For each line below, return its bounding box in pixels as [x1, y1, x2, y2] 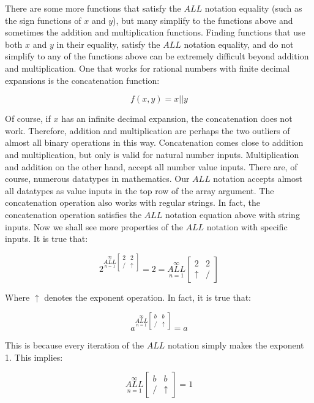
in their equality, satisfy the [56, 37, 160, 50]
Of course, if [5, 112, 51, 125]
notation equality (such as [204, 2, 302, 14]
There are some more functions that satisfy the [5, 2, 181, 14]
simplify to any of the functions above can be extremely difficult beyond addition [5, 50, 309, 62]
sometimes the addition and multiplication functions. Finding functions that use [5, 26, 305, 39]
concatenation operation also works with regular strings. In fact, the [5, 196, 261, 209]
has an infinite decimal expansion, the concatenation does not [61, 112, 293, 125]
